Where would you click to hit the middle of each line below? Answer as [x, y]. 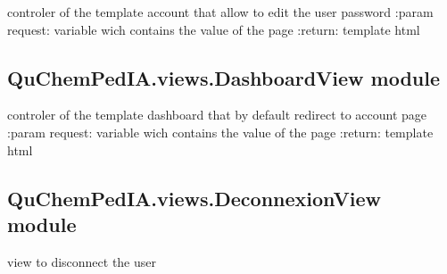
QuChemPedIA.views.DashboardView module [224, 77]
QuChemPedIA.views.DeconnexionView [194, 198]
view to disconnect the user [82, 261]
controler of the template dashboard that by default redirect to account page [217, 115]
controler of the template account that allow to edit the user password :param [220, 12]
